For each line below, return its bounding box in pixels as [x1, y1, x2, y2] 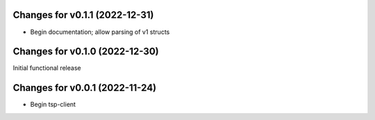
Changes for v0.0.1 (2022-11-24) [12, 82, 157, 94]
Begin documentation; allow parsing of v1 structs [30, 28, 170, 36]
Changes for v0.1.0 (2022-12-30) [12, 46, 159, 58]
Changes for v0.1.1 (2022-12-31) [12, 9, 154, 21]
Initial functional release [12, 64, 81, 72]
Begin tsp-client [30, 101, 76, 109]
